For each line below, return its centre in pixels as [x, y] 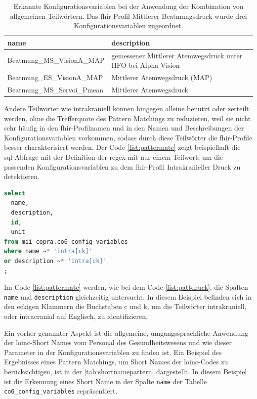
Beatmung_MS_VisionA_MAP [56, 60]
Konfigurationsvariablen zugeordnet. [128, 25]
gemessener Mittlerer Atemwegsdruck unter [177, 55]
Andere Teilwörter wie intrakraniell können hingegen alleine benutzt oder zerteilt [127, 108]
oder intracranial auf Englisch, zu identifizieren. [76, 316]
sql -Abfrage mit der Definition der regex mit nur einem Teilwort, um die [114, 156]
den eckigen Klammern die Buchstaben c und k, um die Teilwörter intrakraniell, [125, 306]
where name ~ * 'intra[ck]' [48, 251]
